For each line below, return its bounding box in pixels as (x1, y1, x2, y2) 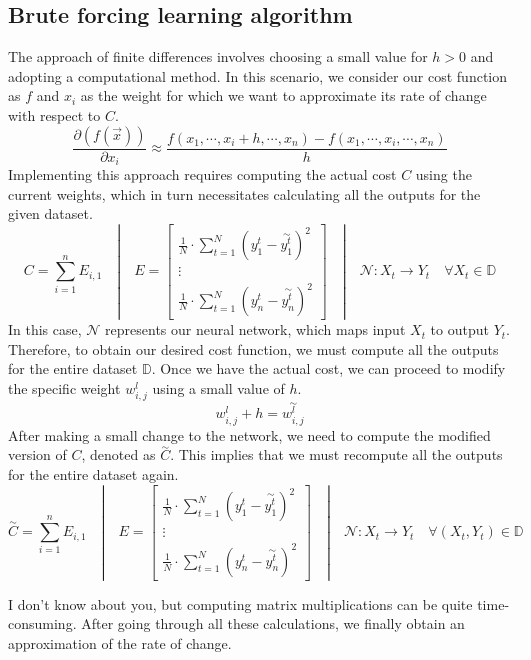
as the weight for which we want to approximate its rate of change (80, 85, 487, 106)
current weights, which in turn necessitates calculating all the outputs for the (8, 183, 481, 204)
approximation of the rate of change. (8, 632, 232, 653)
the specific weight (8, 377, 121, 398)
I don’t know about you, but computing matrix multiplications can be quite (8, 593, 473, 614)
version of (8, 444, 67, 465)
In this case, (8, 319, 82, 340)
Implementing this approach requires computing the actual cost (8, 164, 397, 185)
